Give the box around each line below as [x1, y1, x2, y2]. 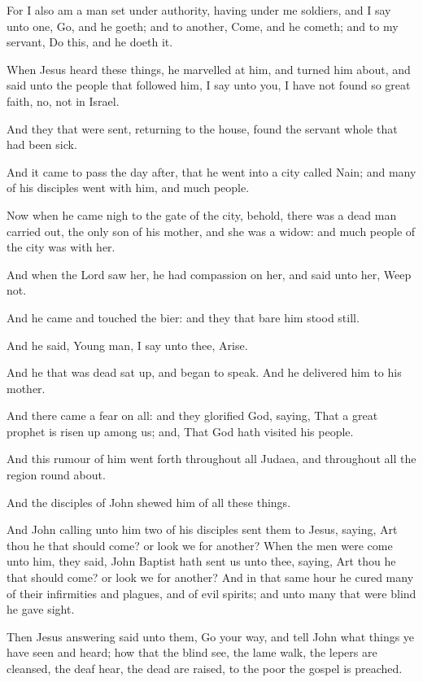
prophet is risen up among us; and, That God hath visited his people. [7, 422, 354, 439]
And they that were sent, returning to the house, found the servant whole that [7, 120, 398, 137]
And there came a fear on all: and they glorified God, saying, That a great [7, 407, 378, 424]
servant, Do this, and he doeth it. [7, 33, 173, 50]
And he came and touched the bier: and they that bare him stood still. [7, 308, 360, 326]
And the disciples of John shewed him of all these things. [7, 493, 291, 510]
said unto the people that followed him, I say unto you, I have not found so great [7, 77, 411, 94]
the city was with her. [7, 238, 116, 256]
